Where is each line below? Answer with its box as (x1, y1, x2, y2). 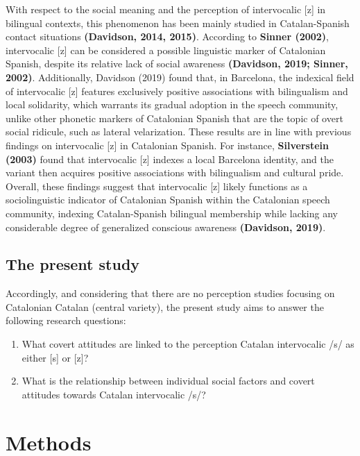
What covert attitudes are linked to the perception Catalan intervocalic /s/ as (22, 337, 354, 351)
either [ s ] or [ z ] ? (22, 350, 89, 364)
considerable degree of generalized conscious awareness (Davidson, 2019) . (6, 219, 326, 234)
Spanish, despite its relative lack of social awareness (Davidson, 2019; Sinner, (6, 56, 348, 71)
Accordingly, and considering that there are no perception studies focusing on (6, 286, 335, 301)
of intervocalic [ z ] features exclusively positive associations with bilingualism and (6, 83, 348, 98)
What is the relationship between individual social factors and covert (22, 373, 315, 388)
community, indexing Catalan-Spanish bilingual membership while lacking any (6, 205, 338, 220)
